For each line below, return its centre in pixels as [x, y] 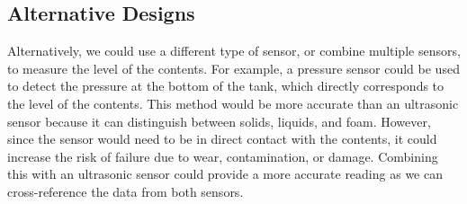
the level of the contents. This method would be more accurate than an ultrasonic [233, 103]
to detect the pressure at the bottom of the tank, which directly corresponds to [226, 86]
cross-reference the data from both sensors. [126, 191]
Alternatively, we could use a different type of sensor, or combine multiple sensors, [234, 51]
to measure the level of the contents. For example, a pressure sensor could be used [233, 68]
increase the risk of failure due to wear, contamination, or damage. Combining [223, 156]
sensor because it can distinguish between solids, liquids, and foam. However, [219, 121]
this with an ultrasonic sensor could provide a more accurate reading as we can [225, 174]
